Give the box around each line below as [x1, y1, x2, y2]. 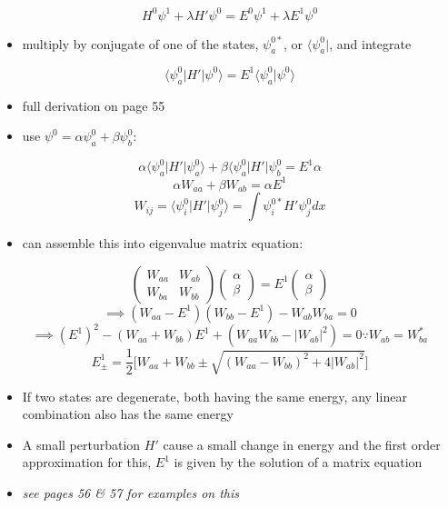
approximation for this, [22, 453, 152, 472]
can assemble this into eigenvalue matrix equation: [22, 234, 304, 253]
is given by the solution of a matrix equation [174, 453, 423, 472]
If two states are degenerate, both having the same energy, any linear [22, 386, 407, 405]
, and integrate [329, 34, 412, 53]
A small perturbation [22, 434, 141, 453]
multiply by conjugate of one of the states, [22, 34, 259, 53]
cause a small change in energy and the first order [163, 434, 441, 453]
